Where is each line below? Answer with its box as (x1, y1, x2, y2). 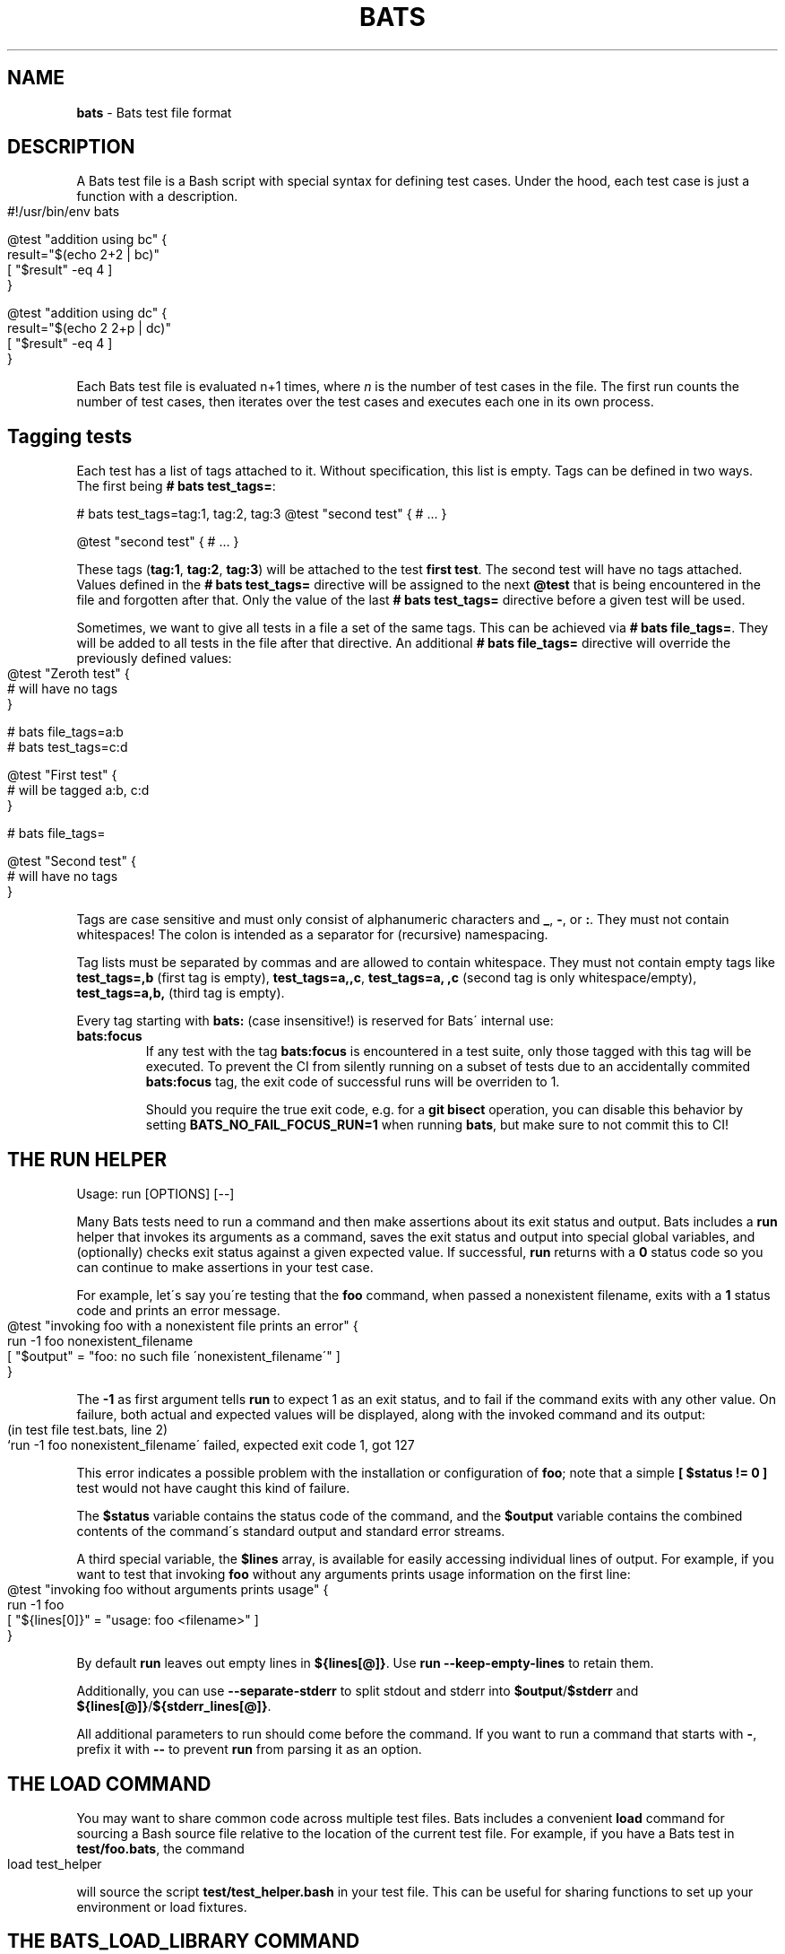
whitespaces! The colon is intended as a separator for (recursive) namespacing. (76, 927, 548, 943)
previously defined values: (76, 650, 232, 667)
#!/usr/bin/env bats (7, 204, 120, 220)
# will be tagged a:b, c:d (7, 782, 150, 798)
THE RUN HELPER (7, 1147, 168, 1171)
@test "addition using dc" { (7, 305, 168, 321)
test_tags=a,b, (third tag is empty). (76, 985, 285, 1001)
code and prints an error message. (76, 1303, 280, 1319)
